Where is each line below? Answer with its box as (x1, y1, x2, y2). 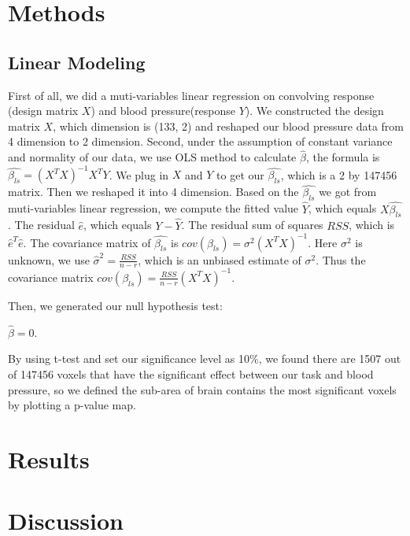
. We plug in (109, 166, 169, 183)
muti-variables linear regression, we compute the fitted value (8, 200, 299, 216)
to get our (216, 166, 264, 183)
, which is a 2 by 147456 (280, 166, 397, 183)
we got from (319, 183, 377, 200)
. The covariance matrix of (23, 234, 151, 250)
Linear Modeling (8, 50, 146, 74)
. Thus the (316, 251, 366, 268)
